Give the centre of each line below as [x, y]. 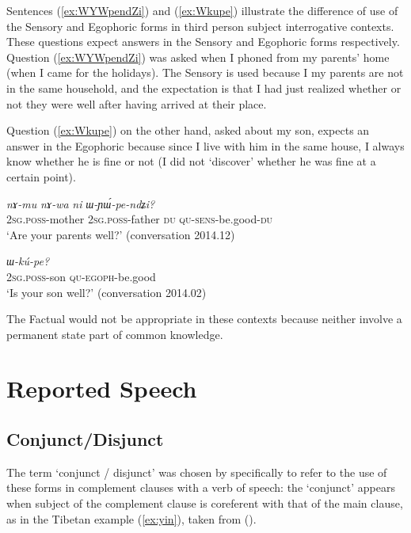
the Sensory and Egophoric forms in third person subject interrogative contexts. [200, 26]
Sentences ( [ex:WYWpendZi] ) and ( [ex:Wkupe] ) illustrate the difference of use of [202, 10]
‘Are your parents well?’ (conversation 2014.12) [121, 234]
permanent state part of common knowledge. [115, 334]
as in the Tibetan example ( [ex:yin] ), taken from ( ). [131, 518]
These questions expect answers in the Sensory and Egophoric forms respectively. [203, 42]
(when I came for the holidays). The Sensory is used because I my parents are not [205, 72]
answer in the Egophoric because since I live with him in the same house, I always [205, 145]
